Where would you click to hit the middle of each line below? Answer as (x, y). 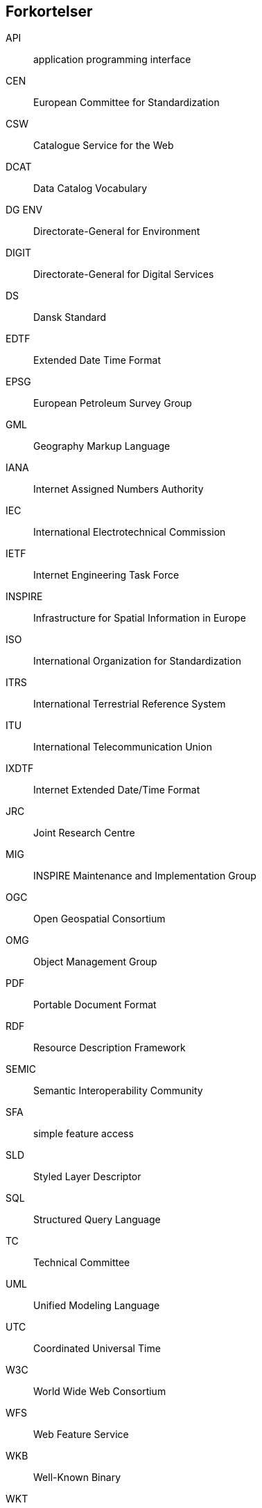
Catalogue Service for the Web (104, 146)
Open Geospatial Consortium (99, 919)
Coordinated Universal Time (97, 1349)
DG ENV (24, 210)
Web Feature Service (81, 1435)
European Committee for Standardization (126, 103)
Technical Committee (82, 1263)
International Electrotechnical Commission (130, 532)
